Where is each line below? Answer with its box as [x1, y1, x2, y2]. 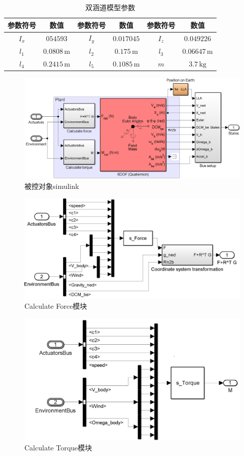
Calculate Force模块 [24, 301, 87, 311]
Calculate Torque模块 [24, 442, 93, 452]
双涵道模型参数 [85, 2, 135, 12]
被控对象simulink [24, 181, 79, 191]
